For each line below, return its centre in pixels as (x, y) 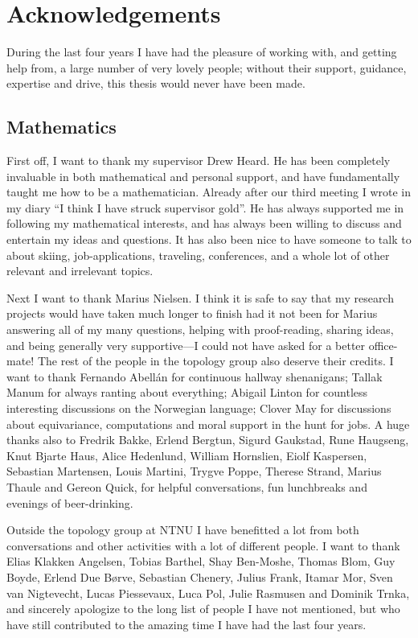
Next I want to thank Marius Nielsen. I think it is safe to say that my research (200, 297)
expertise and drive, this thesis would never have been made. (156, 83)
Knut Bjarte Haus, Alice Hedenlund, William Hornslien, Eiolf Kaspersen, (187, 455)
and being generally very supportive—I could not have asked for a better (186, 345)
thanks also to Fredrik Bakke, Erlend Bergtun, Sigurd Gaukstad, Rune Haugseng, (208, 440)
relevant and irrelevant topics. (80, 271)
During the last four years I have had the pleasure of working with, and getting (202, 52)
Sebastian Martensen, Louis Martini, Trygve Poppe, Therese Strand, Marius (194, 471)
